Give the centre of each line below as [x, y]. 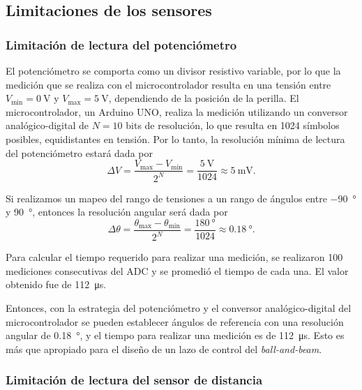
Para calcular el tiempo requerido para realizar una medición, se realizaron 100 [174, 257]
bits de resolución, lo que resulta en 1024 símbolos [233, 125]
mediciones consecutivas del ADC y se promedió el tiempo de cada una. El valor [177, 270]
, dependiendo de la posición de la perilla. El [204, 98]
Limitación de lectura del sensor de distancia [134, 380]
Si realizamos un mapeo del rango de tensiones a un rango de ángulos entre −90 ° [181, 198]
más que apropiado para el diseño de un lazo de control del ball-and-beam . [164, 348]
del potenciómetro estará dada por [79, 152]
